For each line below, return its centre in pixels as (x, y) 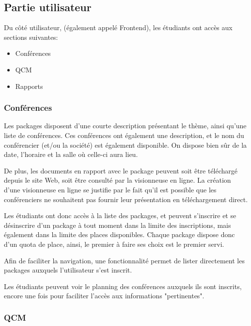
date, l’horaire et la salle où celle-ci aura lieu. (71, 154)
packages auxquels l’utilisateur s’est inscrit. (68, 270)
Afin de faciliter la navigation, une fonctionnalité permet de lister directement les (124, 260)
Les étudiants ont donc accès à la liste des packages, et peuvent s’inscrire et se (120, 215)
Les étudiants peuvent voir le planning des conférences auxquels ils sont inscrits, (123, 286)
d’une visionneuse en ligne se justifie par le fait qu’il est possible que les (110, 189)
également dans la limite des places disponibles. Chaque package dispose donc (119, 234)
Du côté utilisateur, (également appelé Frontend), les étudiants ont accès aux (118, 27)
